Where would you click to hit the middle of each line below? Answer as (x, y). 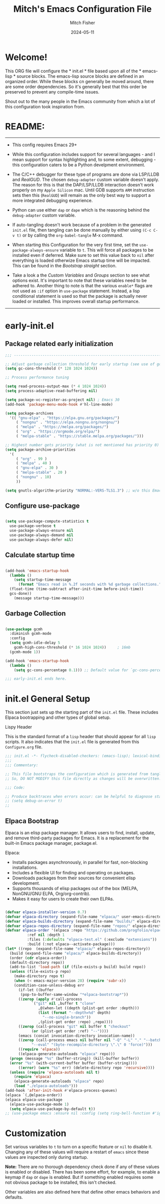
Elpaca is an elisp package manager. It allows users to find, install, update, (80, 833)
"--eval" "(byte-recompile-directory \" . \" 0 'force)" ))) (92, 1045)
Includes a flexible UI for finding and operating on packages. (73, 872)
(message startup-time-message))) (49, 598)
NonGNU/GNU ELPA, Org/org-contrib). (51, 894)
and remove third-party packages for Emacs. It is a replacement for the (77, 838)
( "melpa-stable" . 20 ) (41, 473)
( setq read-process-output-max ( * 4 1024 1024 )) (56, 386)
